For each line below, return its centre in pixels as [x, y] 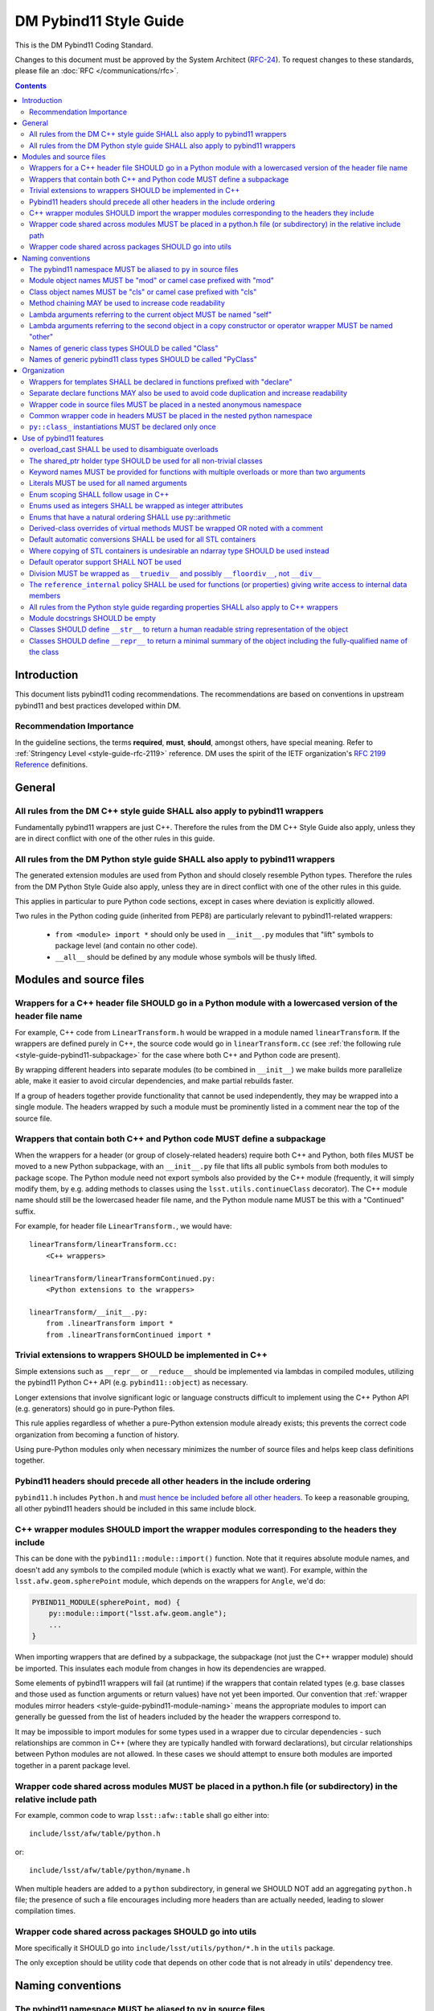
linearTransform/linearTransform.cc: [104, 1244]
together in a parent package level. [73, 1765]
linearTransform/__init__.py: [89, 1312]
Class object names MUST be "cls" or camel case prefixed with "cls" [143, 292]
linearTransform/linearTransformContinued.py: [123, 1278]
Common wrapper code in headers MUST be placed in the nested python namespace [171, 416]
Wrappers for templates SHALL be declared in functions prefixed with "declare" [161, 381]
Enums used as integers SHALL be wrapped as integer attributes [136, 506]
